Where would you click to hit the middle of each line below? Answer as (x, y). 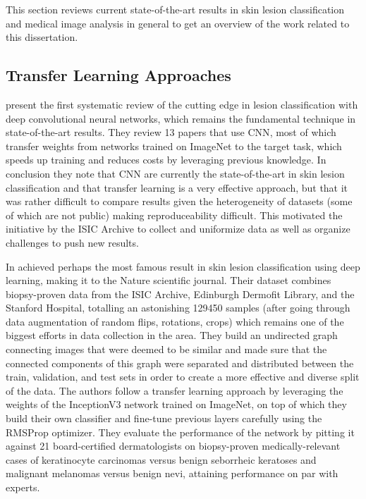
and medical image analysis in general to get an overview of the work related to (178, 23)
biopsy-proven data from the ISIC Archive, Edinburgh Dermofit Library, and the (180, 294)
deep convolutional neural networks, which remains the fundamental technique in (181, 118)
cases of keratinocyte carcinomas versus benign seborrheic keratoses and (161, 459)
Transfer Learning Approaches (118, 75)
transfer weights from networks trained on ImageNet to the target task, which (174, 146)
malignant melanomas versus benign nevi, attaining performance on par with (172, 473)
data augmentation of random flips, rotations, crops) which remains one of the (175, 321)
